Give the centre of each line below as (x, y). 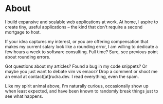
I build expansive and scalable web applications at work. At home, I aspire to (81, 22)
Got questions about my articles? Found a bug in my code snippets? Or (76, 66)
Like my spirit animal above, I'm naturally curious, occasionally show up (77, 86)
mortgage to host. (23, 32)
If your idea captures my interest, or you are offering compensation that (77, 41)
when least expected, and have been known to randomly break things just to (81, 91)
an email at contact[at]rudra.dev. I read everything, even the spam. (72, 76)
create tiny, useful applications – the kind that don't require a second (74, 27)
